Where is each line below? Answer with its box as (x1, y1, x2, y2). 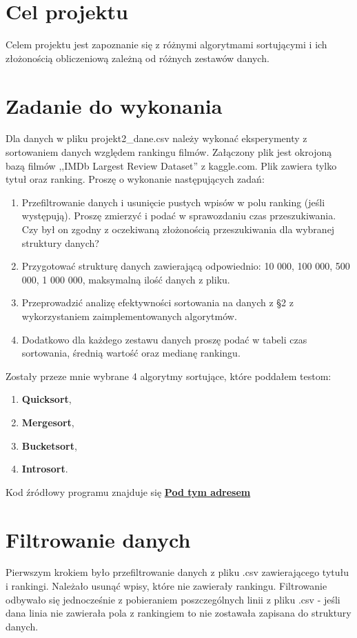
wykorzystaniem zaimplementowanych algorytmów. (21, 308, 237, 323)
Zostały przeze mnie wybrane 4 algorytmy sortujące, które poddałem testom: (6, 368, 331, 383)
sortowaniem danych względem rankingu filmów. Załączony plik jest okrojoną (6, 145, 332, 159)
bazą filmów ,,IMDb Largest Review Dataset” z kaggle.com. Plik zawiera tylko (6, 158, 337, 172)
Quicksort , (21, 392, 72, 406)
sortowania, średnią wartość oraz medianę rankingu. (21, 346, 241, 360)
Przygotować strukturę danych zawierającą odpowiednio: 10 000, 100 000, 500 (21, 259, 350, 273)
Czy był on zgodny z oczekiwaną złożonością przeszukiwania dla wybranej (21, 222, 335, 236)
